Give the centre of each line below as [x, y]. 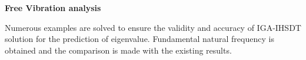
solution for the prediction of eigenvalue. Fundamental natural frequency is [139, 39]
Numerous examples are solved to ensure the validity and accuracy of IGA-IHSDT [153, 27]
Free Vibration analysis [53, 8]
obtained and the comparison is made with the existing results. [118, 50]
